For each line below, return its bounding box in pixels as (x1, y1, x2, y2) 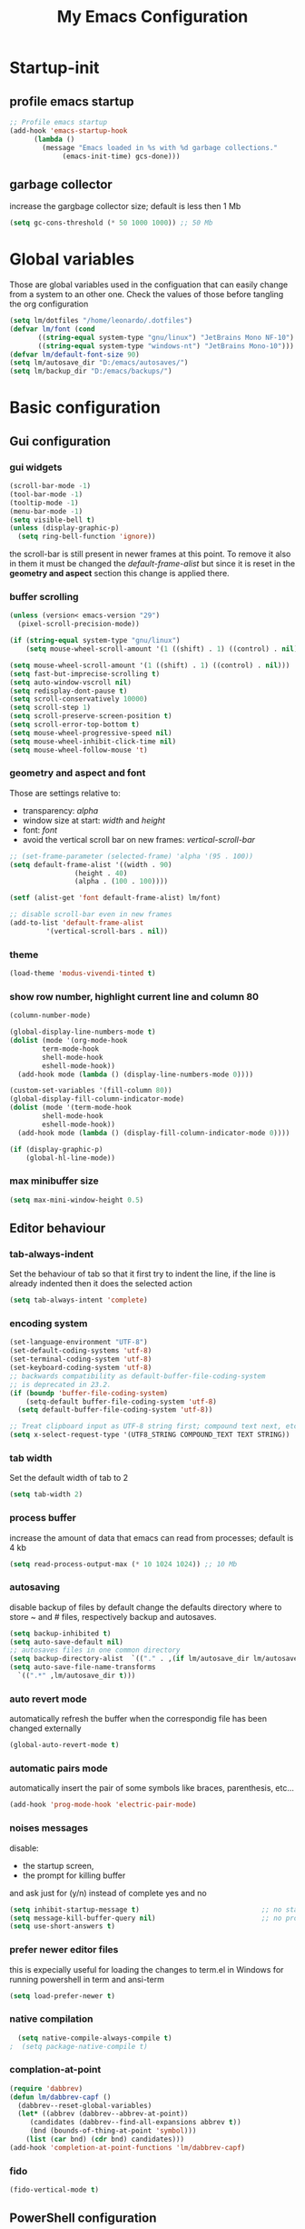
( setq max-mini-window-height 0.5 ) (9, 1195, 144, 1204)
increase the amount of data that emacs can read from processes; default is (9, 1532, 294, 1543)
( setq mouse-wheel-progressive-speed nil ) (9, 728, 172, 737)
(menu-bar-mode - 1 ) (9, 506, 84, 515)
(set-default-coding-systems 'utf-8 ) (9, 1346, 152, 1355)
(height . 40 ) (74, 868, 128, 878)
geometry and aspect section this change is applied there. (9, 568, 230, 579)
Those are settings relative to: (9, 787, 121, 798)
